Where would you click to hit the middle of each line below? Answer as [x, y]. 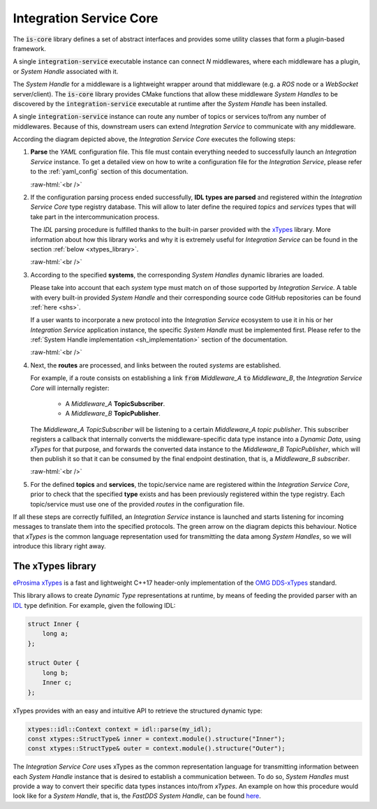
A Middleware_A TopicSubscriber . [115, 404]
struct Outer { [53, 663]
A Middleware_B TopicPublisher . [113, 414]
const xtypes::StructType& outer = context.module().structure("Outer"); [156, 749]
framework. [30, 48]
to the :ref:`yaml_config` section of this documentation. [109, 172]
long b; [56, 673]
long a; [56, 634]
